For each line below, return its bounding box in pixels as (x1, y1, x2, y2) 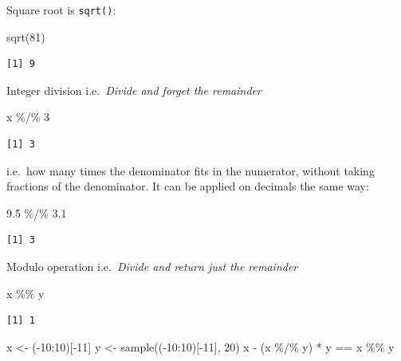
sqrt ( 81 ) (6, 28, 45, 45)
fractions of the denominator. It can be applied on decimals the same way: (6, 178, 369, 194)
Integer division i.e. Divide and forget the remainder (6, 81, 261, 98)
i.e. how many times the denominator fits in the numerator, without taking (6, 162, 375, 179)
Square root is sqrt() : (6, 2, 116, 18)
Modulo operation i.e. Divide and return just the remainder (6, 258, 298, 274)
